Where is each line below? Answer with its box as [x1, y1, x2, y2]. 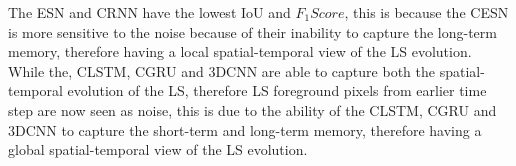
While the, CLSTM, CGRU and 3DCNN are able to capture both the [8, 60, 435, 81]
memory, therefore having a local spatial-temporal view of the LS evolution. [8, 41, 472, 62]
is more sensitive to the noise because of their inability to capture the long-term [8, 21, 497, 42]
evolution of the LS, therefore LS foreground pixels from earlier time [67, 80, 487, 101]
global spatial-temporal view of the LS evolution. [8, 139, 308, 160]
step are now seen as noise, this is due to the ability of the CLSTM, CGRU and [8, 99, 497, 120]
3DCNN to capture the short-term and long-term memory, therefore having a [8, 119, 482, 140]
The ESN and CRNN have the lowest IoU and [8, 2, 291, 22]
